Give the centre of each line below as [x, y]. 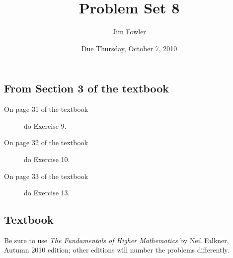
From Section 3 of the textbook [86, 88]
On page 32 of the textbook [46, 142]
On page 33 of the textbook [46, 176]
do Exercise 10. [47, 159]
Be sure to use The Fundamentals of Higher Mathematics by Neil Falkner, [116, 240]
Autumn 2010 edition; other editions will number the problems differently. [117, 250]
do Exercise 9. [45, 126]
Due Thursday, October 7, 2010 [129, 48]
